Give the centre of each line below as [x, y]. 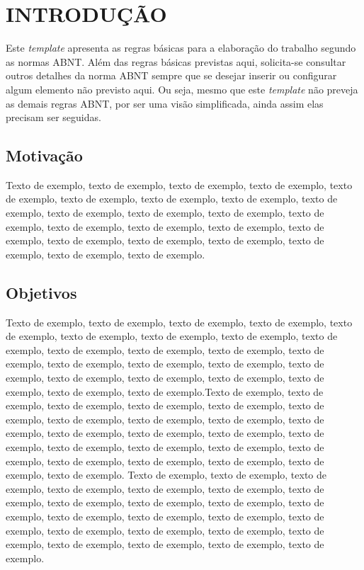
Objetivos [41, 292]
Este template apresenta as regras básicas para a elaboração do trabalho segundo [181, 48]
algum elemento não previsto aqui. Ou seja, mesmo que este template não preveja [182, 89]
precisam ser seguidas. [53, 117]
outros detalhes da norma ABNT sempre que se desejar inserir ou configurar [171, 75]
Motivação [44, 155]
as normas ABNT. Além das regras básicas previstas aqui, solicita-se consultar [176, 61]
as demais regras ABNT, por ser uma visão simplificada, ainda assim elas [165, 103]
